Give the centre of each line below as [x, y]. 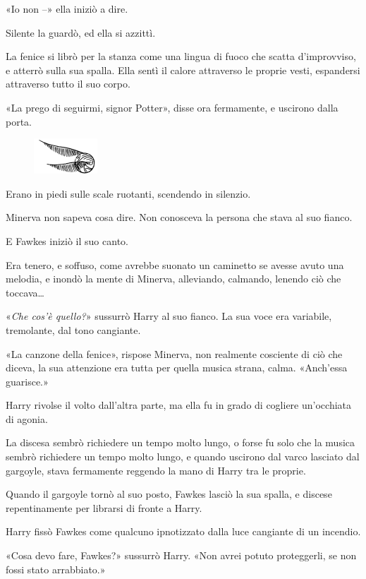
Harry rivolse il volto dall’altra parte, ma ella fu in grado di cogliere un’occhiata [178, 405]
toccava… [25, 292]
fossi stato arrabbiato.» [56, 569]
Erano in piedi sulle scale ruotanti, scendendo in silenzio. [128, 193]
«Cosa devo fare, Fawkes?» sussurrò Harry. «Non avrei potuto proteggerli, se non [181, 555]
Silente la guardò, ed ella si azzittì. [81, 32]
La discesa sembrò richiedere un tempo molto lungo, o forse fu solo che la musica [181, 442]
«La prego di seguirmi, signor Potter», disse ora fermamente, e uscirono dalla [172, 107]
